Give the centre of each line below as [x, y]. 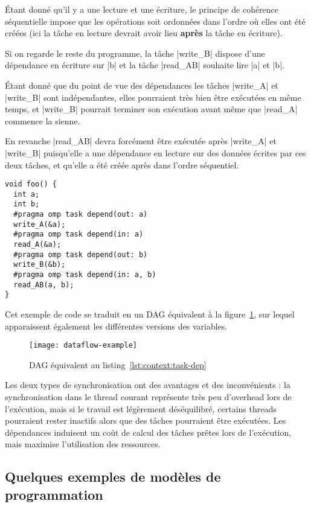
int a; [27, 194]
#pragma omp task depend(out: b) [81, 254]
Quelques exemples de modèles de [113, 477]
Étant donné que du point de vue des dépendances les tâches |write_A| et [142, 85]
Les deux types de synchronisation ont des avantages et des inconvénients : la [148, 385]
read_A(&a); [37, 245]
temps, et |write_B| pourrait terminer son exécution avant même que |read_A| [151, 109]
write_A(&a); [40, 224]
